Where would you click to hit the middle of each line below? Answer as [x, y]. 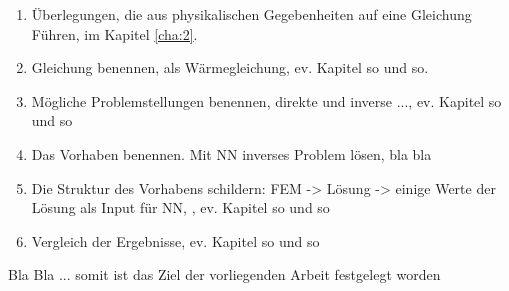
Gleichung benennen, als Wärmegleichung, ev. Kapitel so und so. [230, 67]
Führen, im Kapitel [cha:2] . [114, 33]
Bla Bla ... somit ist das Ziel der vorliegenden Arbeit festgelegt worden [224, 274]
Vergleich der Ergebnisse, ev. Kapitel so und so [175, 240]
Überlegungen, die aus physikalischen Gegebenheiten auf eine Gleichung [251, 14]
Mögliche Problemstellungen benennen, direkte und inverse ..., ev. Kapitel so [266, 100]
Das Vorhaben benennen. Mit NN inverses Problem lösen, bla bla [231, 153]
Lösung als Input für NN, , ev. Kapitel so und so [180, 207]
